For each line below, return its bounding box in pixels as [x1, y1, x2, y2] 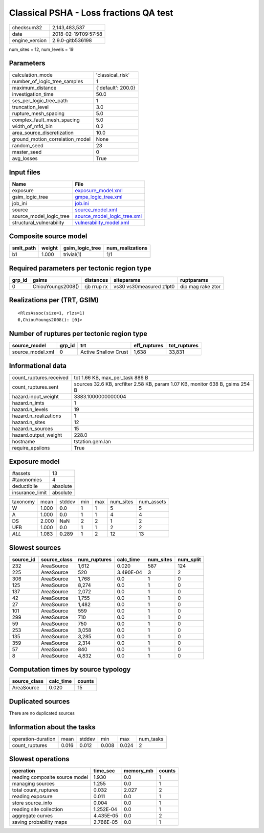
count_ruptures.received [12, 374, 68, 381]
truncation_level [12, 104, 49, 111]
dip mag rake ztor [180, 283, 221, 290]
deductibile [12, 483, 38, 490]
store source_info [12, 800, 52, 807]
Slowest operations [9, 755, 69, 763]
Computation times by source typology [9, 665, 131, 674]
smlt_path [12, 245, 36, 251]
